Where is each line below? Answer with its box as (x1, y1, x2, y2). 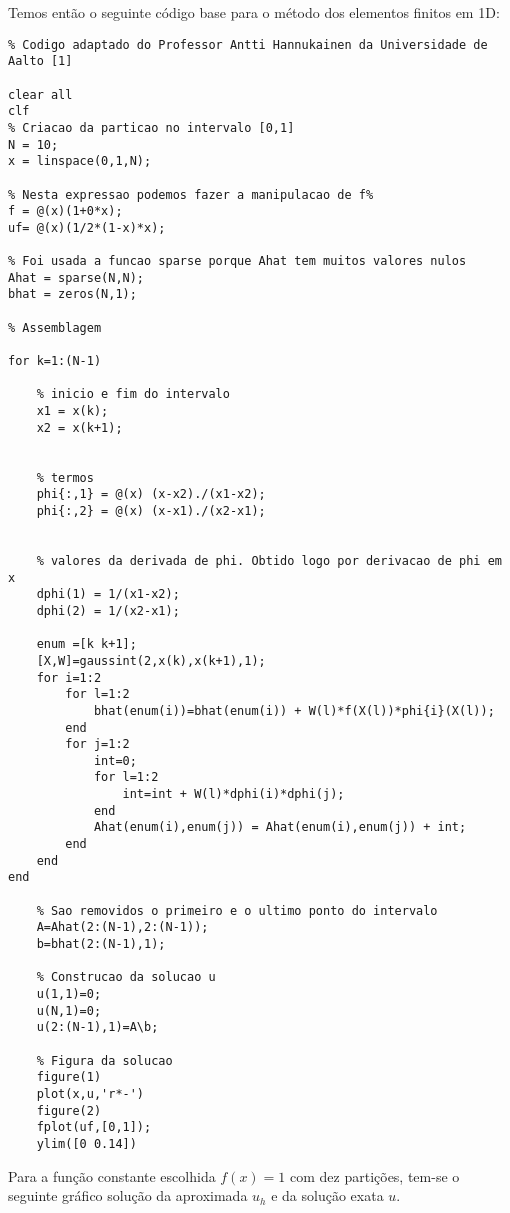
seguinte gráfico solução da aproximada (8, 1185, 248, 1206)
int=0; (93, 753, 137, 768)
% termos (36, 470, 94, 485)
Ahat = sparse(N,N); (8, 270, 145, 285)
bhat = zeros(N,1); (8, 287, 137, 302)
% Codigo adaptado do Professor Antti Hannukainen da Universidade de (8, 37, 488, 52)
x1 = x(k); (36, 404, 109, 419)
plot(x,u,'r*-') (36, 1086, 145, 1101)
